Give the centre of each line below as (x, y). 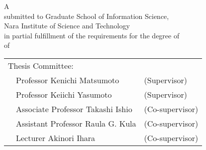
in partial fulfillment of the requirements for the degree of (92, 35)
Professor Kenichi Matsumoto (68, 80)
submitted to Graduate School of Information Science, (87, 16)
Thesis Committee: (41, 65)
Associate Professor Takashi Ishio (74, 109)
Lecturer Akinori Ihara (56, 138)
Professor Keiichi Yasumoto (64, 94)
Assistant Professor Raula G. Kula (76, 123)
